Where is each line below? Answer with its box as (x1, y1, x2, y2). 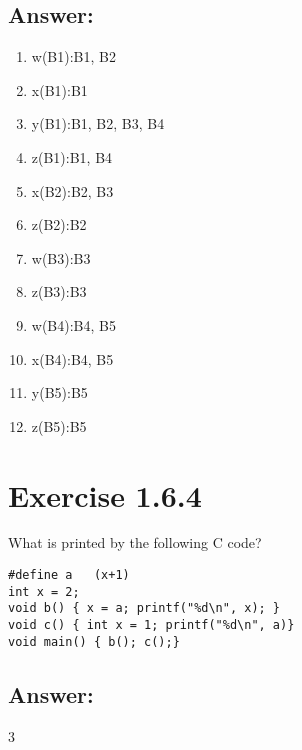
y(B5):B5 (31, 382, 88, 403)
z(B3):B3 (31, 281, 87, 302)
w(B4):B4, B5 (31, 314, 116, 335)
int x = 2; (8, 584, 80, 599)
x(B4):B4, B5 (31, 348, 114, 369)
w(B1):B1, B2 (31, 46, 116, 67)
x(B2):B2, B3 (31, 180, 114, 201)
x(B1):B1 (31, 79, 88, 100)
